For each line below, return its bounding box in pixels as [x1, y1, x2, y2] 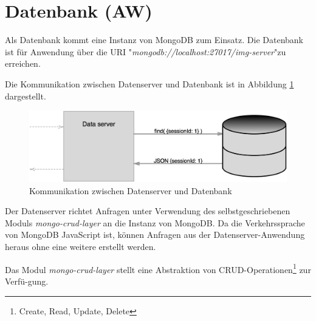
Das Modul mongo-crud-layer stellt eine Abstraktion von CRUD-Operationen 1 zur [5, 261, 311, 275]
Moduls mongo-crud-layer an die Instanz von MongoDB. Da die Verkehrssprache [5, 216, 305, 229]
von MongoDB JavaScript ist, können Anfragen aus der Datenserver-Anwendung [5, 228, 305, 241]
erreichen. [5, 57, 41, 70]
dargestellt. [5, 89, 46, 102]
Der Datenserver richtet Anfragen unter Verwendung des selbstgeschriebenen [5, 204, 290, 217]
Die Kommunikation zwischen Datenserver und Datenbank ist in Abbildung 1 [5, 77, 294, 90]
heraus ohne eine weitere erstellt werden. [5, 240, 156, 253]
